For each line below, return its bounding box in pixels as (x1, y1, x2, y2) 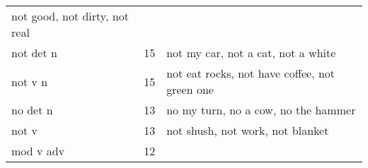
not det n (11, 44, 57, 61)
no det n (11, 102, 53, 118)
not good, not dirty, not (11, 8, 129, 24)
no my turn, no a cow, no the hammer (166, 102, 356, 118)
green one (166, 81, 214, 97)
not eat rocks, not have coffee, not (166, 65, 335, 81)
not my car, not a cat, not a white (166, 44, 336, 61)
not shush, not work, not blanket (166, 122, 329, 138)
